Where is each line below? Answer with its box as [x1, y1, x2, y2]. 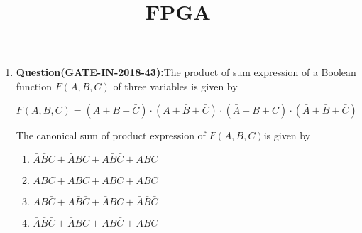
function [16, 78, 52, 93]
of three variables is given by [113, 78, 238, 93]
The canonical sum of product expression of [16, 127, 206, 142]
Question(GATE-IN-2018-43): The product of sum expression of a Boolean [16, 65, 356, 80]
